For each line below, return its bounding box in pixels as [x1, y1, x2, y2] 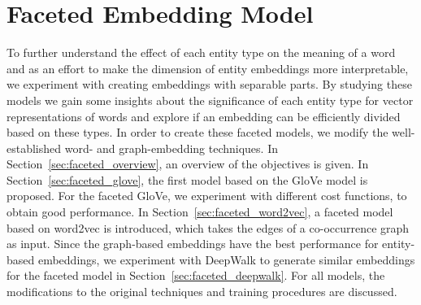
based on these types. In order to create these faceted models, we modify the [7, 124, 388, 141]
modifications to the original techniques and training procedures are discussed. [7, 283, 397, 300]
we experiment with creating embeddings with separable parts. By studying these [7, 76, 412, 93]
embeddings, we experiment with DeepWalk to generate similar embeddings [37, 251, 415, 268]
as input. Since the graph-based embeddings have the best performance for [7, 235, 379, 252]
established [7, 139, 62, 156]
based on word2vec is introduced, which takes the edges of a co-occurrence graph [7, 219, 410, 236]
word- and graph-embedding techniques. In [64, 139, 278, 156]
